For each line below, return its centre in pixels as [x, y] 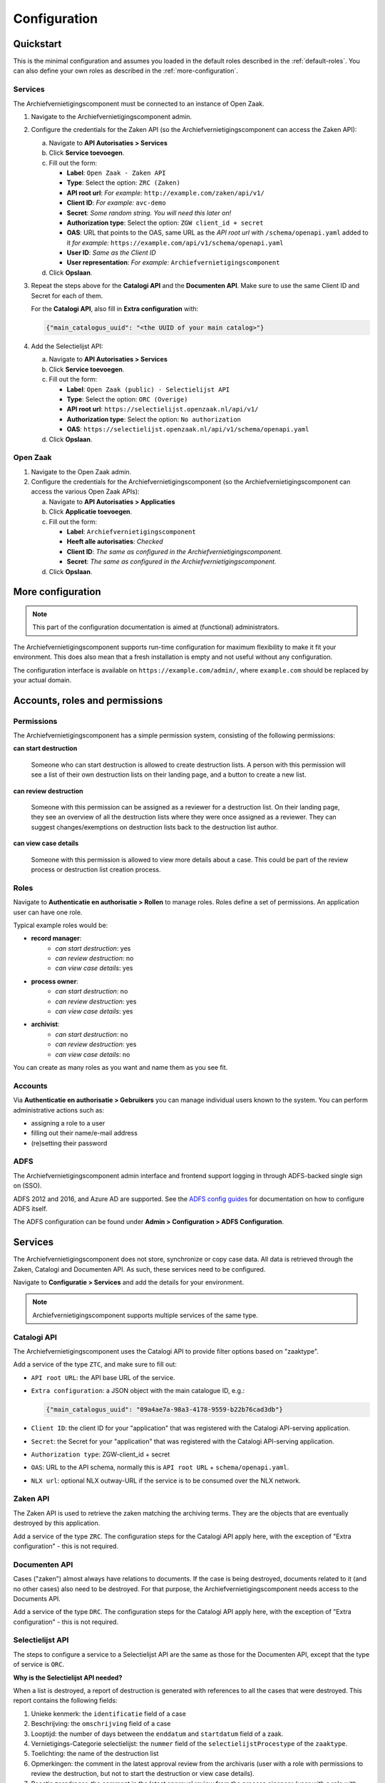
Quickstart [37, 44]
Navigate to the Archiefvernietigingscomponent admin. [112, 116]
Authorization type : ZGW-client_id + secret [101, 1454]
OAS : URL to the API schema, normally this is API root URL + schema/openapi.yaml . [160, 1467]
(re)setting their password [69, 1143]
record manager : [56, 939]
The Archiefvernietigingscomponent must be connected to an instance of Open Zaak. [139, 103]
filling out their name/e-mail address [84, 1133]
